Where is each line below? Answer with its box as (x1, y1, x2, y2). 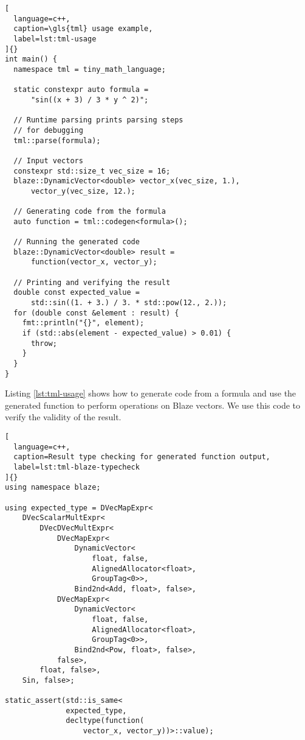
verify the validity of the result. (5, 411, 122, 423)
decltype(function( (66, 716, 145, 725)
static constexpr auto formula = (13, 85, 149, 94)
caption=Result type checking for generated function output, (13, 453, 270, 462)
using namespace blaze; (5, 483, 101, 492)
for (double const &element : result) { (13, 308, 179, 317)
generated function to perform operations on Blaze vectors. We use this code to (5, 398, 301, 411)
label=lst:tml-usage (13, 34, 97, 43)
